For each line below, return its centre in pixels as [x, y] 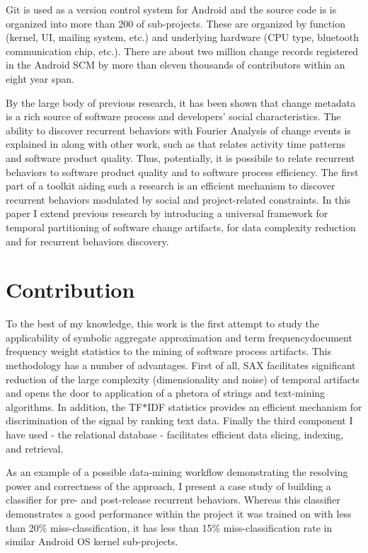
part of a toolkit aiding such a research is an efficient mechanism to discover [171, 186]
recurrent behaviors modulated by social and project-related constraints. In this [178, 199]
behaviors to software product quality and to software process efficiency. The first [182, 171]
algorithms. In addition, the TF [74, 406]
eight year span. [40, 78]
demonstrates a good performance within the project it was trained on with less [179, 513]
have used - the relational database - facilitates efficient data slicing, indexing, [175, 434]
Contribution [70, 290]
